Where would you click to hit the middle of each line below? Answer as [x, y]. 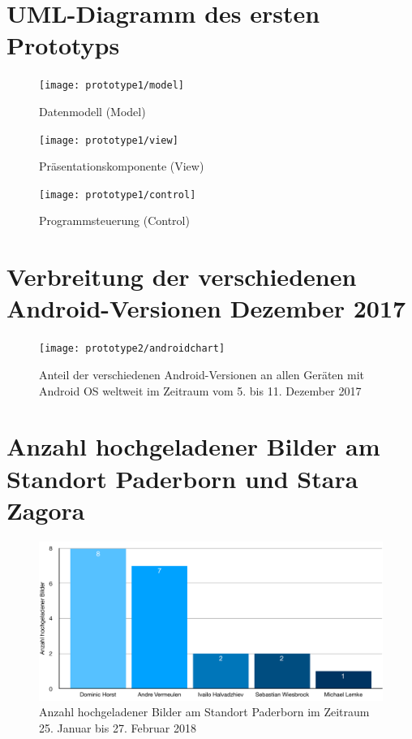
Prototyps [63, 45]
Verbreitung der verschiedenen [182, 277]
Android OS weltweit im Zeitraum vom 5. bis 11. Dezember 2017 [200, 390]
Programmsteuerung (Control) [114, 220]
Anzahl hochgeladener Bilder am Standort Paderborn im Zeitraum [204, 712]
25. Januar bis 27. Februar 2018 [118, 727]
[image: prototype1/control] [118, 194]
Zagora [46, 510]
